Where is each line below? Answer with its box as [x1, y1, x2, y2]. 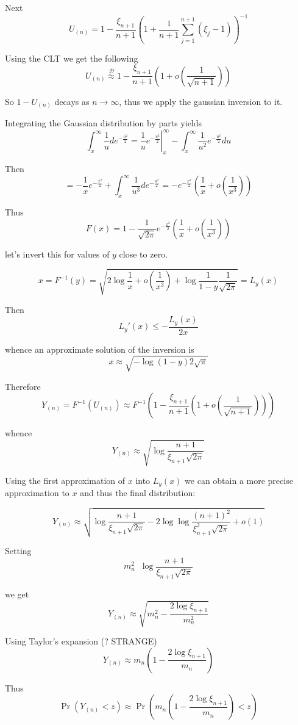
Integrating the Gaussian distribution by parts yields [5, 117, 202, 129]
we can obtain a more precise [185, 474, 293, 486]
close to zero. [119, 247, 168, 260]
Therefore [5, 380, 41, 392]
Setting [5, 544, 32, 557]
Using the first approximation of [5, 474, 126, 486]
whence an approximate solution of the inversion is [5, 342, 194, 355]
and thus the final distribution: [80, 486, 196, 499]
